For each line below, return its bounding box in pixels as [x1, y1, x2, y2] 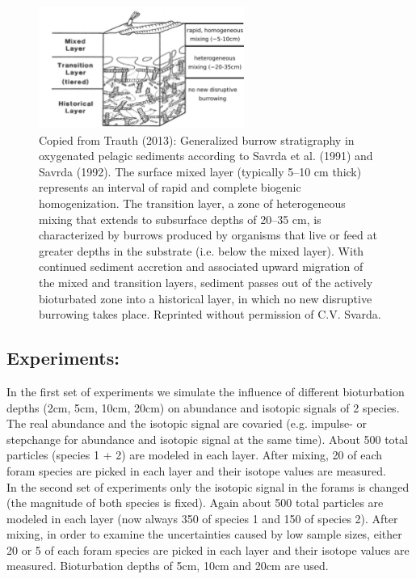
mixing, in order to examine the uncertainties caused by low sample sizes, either [6, 526, 402, 543]
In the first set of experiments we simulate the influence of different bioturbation [6, 382, 405, 399]
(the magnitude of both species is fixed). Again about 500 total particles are [6, 494, 384, 511]
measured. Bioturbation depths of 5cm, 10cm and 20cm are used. [6, 557, 329, 574]
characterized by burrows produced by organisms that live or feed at [39, 226, 377, 243]
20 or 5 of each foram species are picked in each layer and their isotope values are [6, 541, 410, 558]
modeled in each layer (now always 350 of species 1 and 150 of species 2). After [6, 509, 398, 526]
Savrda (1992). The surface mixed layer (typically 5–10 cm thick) [39, 163, 362, 180]
